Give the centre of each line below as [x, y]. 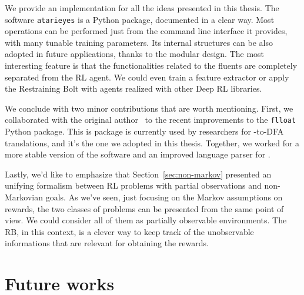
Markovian [24, 197]
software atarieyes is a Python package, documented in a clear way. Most [140, 19]
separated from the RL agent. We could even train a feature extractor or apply [147, 77]
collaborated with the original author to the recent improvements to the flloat [151, 120]
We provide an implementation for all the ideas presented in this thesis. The [142, 8]
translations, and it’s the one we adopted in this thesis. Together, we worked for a [152, 143]
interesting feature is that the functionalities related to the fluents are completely [151, 66]
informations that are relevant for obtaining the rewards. [107, 243]
